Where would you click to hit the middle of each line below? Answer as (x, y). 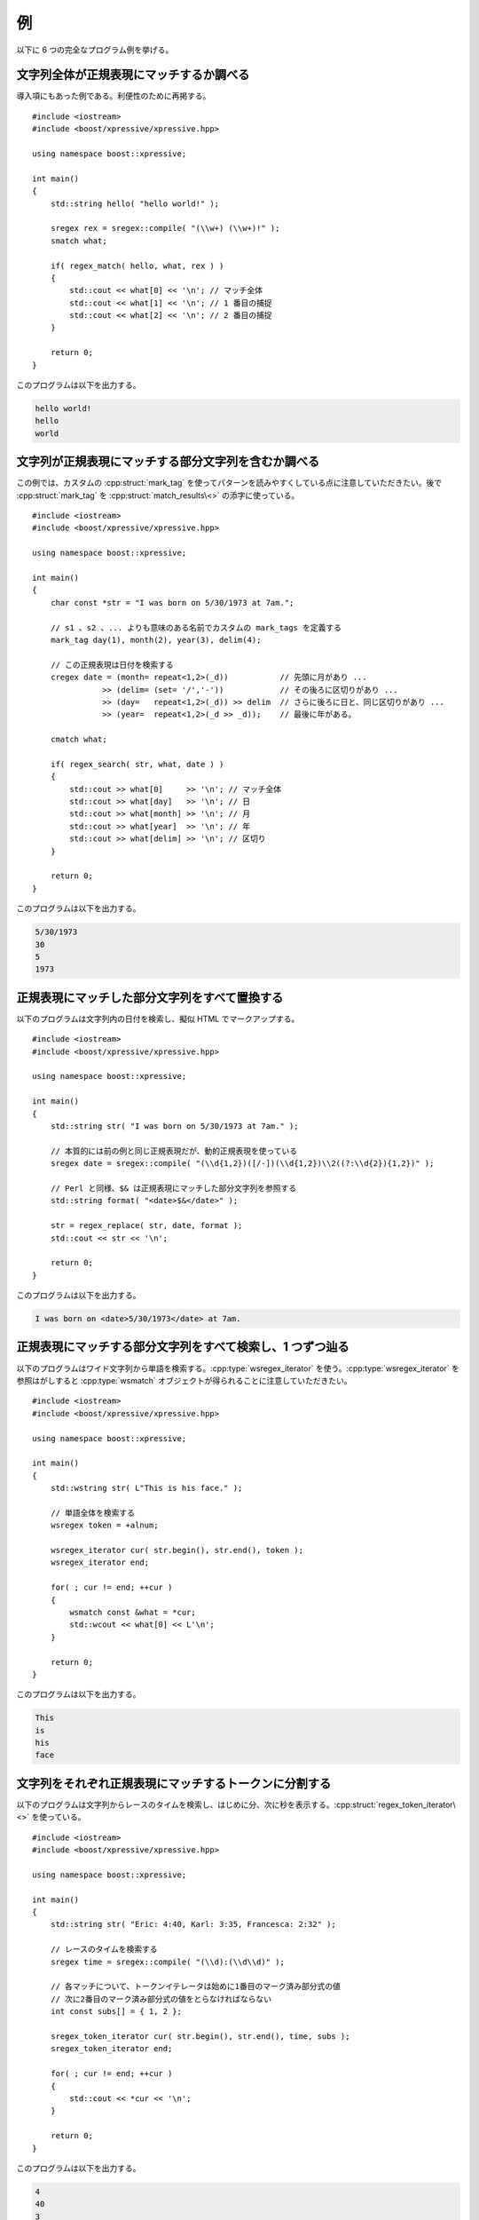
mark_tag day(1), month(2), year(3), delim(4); (156, 640)
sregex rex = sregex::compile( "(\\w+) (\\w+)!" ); (165, 228)
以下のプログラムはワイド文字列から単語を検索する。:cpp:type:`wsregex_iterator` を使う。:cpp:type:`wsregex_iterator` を (238, 1368)
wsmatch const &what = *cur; (133, 1612)
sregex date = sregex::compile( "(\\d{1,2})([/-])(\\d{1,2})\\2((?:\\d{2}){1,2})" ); (242, 1164)
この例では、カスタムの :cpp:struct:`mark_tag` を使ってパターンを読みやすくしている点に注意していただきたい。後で (229, 483)
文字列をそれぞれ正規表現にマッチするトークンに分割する (174, 1784)
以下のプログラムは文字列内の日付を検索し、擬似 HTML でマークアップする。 (158, 1019)
